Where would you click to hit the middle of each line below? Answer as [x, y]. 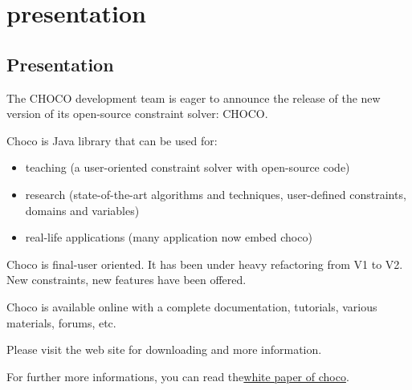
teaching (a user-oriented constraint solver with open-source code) [188, 167]
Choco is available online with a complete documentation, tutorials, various [192, 306]
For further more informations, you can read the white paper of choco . [178, 376]
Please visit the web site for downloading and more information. [164, 349]
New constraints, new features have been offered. [126, 280]
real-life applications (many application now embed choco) [169, 237]
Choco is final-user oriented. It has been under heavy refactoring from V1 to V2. [205, 264]
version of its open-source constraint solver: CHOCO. [137, 114]
